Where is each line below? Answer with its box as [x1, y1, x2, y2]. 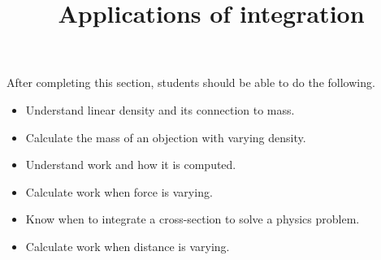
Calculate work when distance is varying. [25, 237, 230, 254]
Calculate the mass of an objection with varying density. [25, 128, 306, 145]
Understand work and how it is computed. [25, 156, 236, 173]
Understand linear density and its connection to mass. [25, 101, 295, 118]
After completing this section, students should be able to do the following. [6, 74, 375, 91]
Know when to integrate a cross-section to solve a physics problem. [25, 210, 360, 227]
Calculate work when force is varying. [25, 183, 213, 200]
